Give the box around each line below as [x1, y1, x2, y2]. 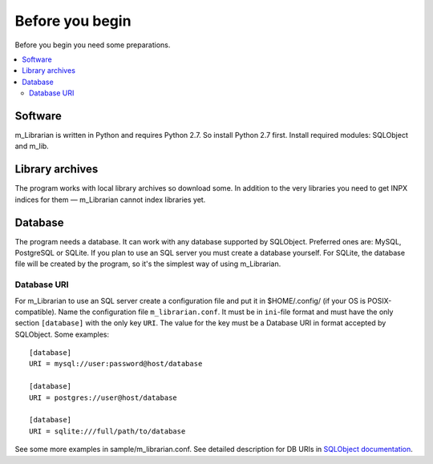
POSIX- [367, 296, 392, 305]
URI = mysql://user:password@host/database [29, 359, 203, 369]
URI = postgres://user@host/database [29, 393, 178, 402]
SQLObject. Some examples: [14, 329, 110, 339]
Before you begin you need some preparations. [14, 40, 171, 50]
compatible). [14, 307, 57, 317]
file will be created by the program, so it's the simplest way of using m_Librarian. [14, 259, 281, 268]
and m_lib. [14, 141, 50, 151]
